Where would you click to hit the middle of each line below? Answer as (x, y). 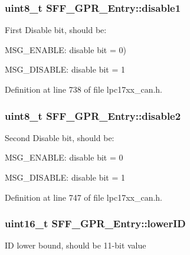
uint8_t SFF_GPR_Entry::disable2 (93, 115)
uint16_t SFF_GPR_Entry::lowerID (95, 223)
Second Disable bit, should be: (60, 137)
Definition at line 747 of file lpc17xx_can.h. (84, 197)
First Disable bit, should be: (56, 30)
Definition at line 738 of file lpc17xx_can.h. (84, 89)
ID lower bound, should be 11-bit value (76, 245)
